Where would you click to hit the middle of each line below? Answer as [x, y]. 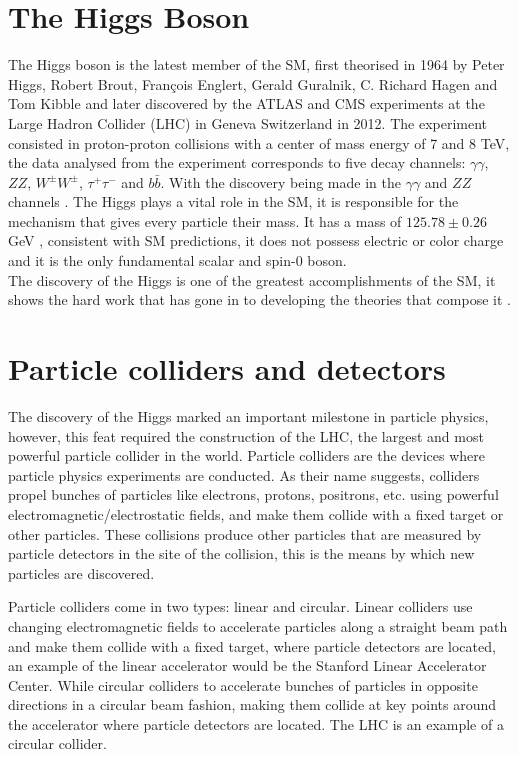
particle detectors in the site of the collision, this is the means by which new [241, 553]
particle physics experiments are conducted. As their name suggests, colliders [244, 474]
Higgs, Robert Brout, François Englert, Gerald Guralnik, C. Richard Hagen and [253, 83]
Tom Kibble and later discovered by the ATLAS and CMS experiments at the [246, 103]
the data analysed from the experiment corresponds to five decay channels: [237, 162]
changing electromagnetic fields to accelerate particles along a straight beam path [258, 625]
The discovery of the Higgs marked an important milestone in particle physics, [248, 415]
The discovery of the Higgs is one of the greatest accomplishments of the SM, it [252, 279]
